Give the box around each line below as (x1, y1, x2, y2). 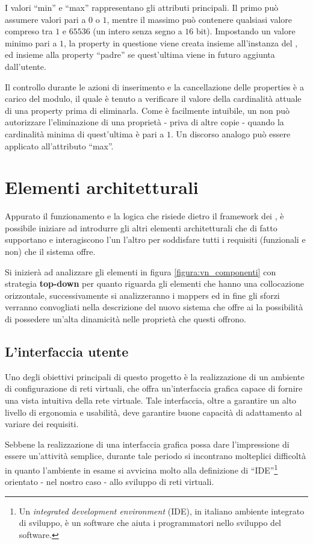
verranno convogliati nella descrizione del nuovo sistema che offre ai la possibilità (5, 301, 303, 313)
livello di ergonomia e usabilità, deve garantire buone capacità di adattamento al (5, 405, 302, 418)
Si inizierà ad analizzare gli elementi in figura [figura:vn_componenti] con (5, 265, 276, 278)
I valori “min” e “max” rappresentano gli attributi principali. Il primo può (5, 1, 279, 13)
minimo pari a (5, 36, 57, 49)
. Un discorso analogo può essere (170, 127, 291, 140)
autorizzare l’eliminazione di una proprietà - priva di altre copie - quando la (5, 116, 284, 128)
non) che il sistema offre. (5, 245, 96, 258)
